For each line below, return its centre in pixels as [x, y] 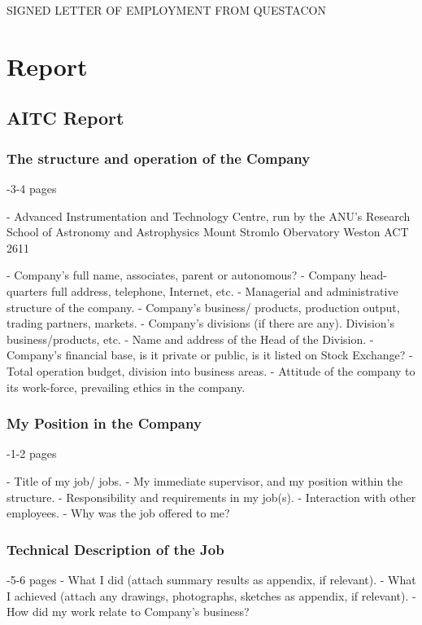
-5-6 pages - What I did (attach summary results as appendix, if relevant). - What [211, 579]
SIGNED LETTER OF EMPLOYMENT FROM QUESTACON [166, 10]
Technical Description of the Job [115, 549]
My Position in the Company [104, 423]
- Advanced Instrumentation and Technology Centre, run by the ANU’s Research [209, 216]
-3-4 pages [32, 188]
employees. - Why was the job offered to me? [118, 513]
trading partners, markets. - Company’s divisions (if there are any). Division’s [200, 323]
